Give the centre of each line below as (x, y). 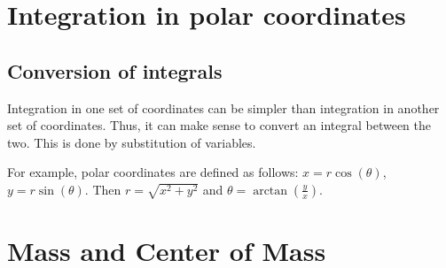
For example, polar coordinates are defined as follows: (153, 172)
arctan (270, 191)
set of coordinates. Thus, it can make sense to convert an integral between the (219, 125)
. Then (103, 189)
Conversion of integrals (115, 70)
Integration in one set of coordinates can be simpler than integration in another (223, 107)
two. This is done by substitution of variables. (132, 142)
